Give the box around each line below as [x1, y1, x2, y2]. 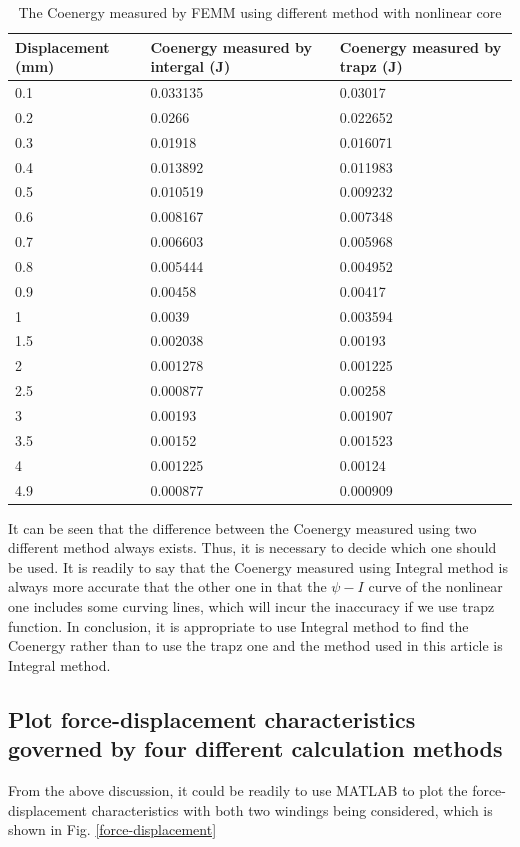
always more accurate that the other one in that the [8, 576, 327, 597]
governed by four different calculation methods [8, 733, 503, 764]
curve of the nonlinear [368, 576, 503, 597]
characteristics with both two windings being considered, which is [91, 799, 493, 820]
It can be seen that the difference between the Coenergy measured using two [8, 517, 477, 538]
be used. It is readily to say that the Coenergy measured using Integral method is [8, 556, 508, 577]
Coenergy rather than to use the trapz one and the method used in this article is [8, 635, 503, 656]
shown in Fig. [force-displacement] [8, 819, 217, 840]
